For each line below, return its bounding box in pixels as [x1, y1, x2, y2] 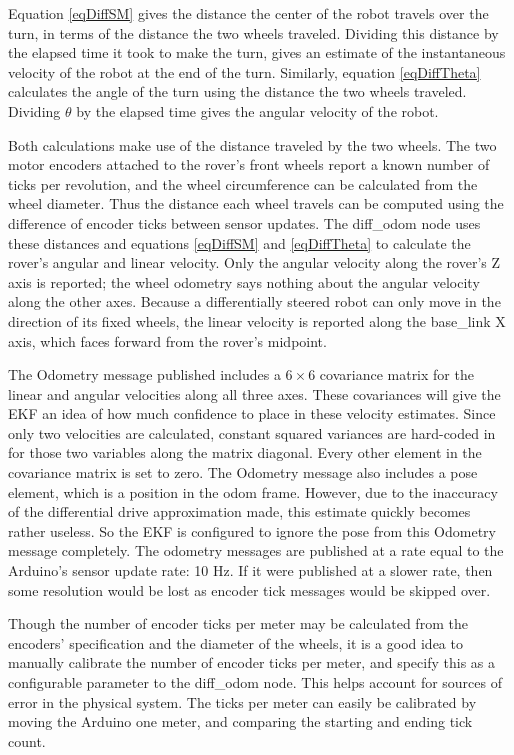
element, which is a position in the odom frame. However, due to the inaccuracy [8, 481, 498, 502]
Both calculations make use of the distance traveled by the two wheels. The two [8, 134, 497, 155]
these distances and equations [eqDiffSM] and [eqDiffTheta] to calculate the [8, 232, 471, 253]
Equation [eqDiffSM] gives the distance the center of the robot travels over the [8, 3, 489, 23]
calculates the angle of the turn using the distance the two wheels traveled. [8, 81, 467, 102]
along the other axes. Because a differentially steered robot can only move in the [8, 291, 501, 312]
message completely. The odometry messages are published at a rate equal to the [8, 540, 504, 561]
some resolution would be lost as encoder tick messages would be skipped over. [8, 579, 491, 600]
